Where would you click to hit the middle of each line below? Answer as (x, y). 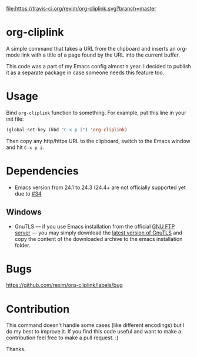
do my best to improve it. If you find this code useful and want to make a (94, 332)
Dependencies (42, 171)
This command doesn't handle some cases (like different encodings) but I (95, 325)
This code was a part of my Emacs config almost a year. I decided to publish (98, 66)
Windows (24, 212)
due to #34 (28, 193)
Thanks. (16, 349)
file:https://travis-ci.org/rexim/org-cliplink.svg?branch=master (81, 9)
